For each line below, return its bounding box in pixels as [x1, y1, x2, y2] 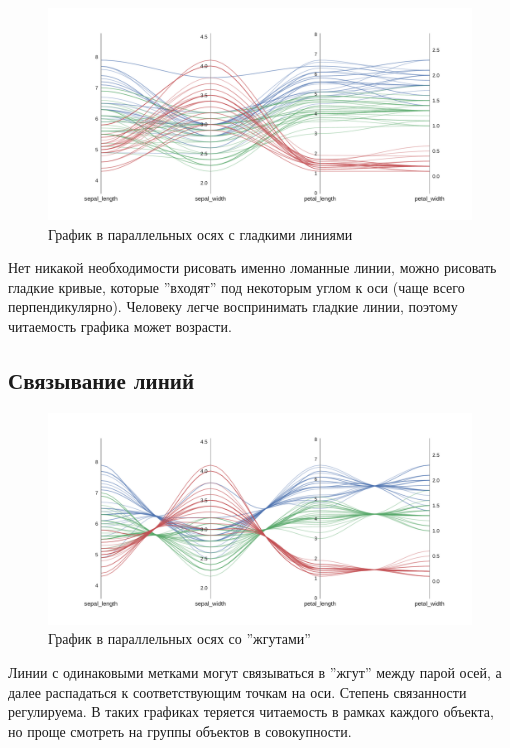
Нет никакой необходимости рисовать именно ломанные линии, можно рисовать [8, 257, 497, 278]
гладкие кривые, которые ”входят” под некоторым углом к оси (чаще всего [8, 276, 465, 297]
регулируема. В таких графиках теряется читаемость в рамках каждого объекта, [8, 701, 494, 722]
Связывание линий [8, 364, 195, 395]
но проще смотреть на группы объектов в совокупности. [8, 720, 352, 741]
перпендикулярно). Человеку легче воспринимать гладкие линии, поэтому [8, 296, 458, 317]
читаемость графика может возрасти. [8, 315, 232, 336]
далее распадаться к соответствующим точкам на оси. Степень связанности [8, 681, 467, 702]
